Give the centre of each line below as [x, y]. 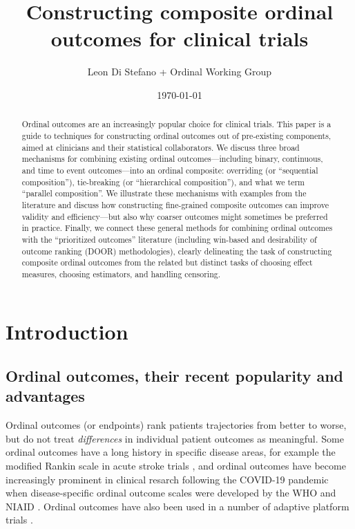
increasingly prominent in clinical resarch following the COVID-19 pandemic [167, 479]
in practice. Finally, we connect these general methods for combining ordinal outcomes [177, 228]
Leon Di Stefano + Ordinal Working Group [180, 72]
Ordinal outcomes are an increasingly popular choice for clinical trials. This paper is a [176, 124]
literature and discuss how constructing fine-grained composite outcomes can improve [175, 204]
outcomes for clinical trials [180, 38]
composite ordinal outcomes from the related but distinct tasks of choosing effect [167, 262]
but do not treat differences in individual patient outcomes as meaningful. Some [175, 438]
